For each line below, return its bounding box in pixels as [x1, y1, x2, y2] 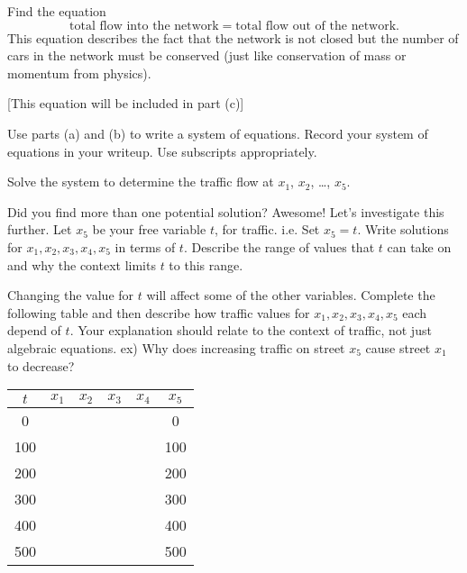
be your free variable [92, 220, 206, 239]
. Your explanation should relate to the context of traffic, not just [69, 321, 432, 340]
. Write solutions [357, 220, 449, 239]
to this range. [169, 255, 243, 274]
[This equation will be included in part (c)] [7, 94, 244, 113]
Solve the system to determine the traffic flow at [7, 172, 274, 191]
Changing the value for [7, 286, 134, 305]
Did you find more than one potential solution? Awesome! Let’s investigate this [7, 202, 444, 221]
